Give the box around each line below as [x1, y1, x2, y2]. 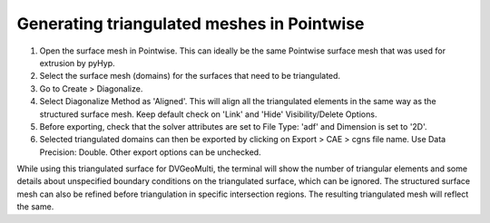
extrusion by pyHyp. [39, 57, 115, 68]
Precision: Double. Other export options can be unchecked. [39, 146, 262, 158]
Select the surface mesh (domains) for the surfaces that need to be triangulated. [39, 71, 340, 82]
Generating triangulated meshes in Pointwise [16, 14, 365, 34]
